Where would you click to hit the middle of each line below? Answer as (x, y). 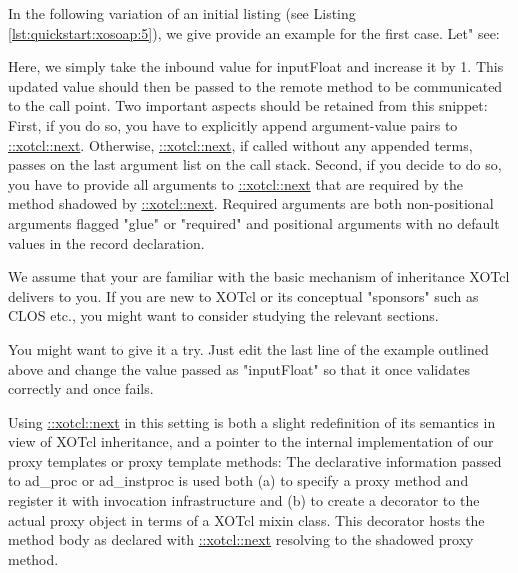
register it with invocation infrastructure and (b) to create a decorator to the (244, 500)
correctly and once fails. (81, 388)
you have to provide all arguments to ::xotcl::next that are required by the (235, 183)
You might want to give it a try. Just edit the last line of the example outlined (248, 348)
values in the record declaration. (106, 242)
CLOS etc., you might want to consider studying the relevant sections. (223, 315)
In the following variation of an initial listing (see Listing (182, 13)
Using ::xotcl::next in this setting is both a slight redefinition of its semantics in (252, 421)
